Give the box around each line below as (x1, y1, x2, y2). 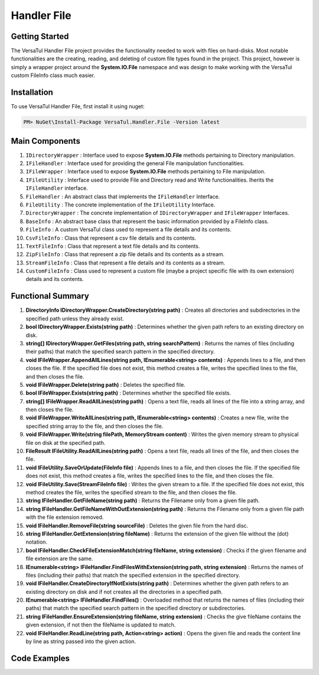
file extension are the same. (25, 555, 93, 562)
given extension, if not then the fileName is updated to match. (25, 621, 176, 628)
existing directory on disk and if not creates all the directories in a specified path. (25, 588, 223, 595)
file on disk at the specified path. (25, 439, 106, 446)
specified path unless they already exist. (25, 315, 124, 322)
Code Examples (11, 653, 70, 663)
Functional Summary (11, 291, 90, 301)
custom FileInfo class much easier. (11, 72, 96, 79)
